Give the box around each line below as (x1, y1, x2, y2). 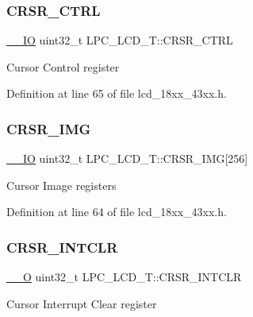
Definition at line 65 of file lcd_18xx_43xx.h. (6, 85, 227, 102)
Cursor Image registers (6, 176, 117, 193)
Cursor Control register (6, 58, 120, 75)
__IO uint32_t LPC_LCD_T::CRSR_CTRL (6, 32, 233, 48)
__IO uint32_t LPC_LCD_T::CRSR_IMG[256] (6, 150, 248, 167)
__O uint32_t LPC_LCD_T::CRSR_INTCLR (6, 269, 242, 285)
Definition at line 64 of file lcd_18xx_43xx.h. (6, 203, 227, 220)
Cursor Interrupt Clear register (6, 295, 157, 311)
